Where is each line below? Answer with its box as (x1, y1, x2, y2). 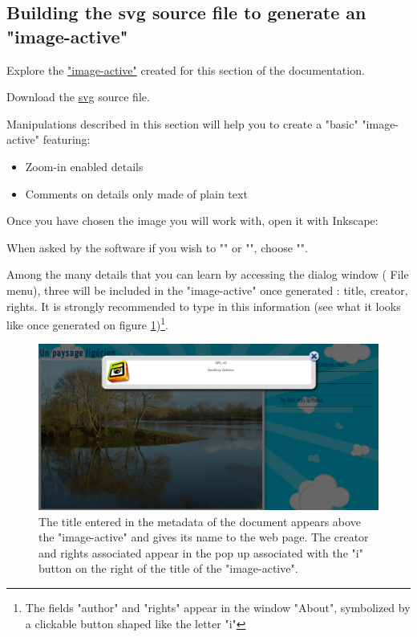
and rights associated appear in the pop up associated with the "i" (38, 544, 363, 561)
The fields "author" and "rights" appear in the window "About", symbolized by (25, 598, 411, 615)
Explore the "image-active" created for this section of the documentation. (6, 61, 365, 78)
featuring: (43, 131, 91, 148)
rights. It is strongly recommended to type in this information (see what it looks (6, 297, 401, 314)
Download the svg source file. (6, 88, 150, 105)
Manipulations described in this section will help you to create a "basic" (6, 115, 358, 132)
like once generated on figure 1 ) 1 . (6, 314, 168, 333)
